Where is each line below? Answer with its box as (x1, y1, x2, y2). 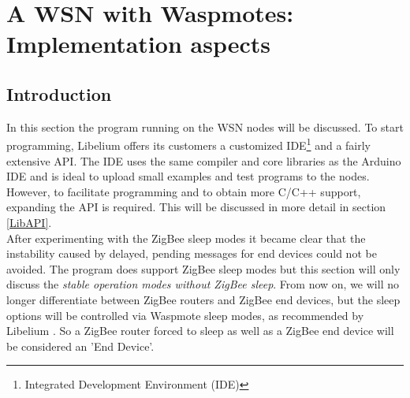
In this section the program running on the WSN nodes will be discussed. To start (6, 118, 404, 135)
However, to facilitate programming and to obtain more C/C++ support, (6, 183, 361, 199)
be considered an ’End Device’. (6, 337, 155, 354)
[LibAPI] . (6, 214, 52, 230)
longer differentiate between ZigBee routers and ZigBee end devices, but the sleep (6, 291, 401, 307)
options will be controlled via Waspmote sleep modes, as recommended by (6, 307, 364, 323)
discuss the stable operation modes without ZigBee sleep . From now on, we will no (6, 276, 399, 292)
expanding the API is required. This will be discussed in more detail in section (6, 199, 386, 215)
